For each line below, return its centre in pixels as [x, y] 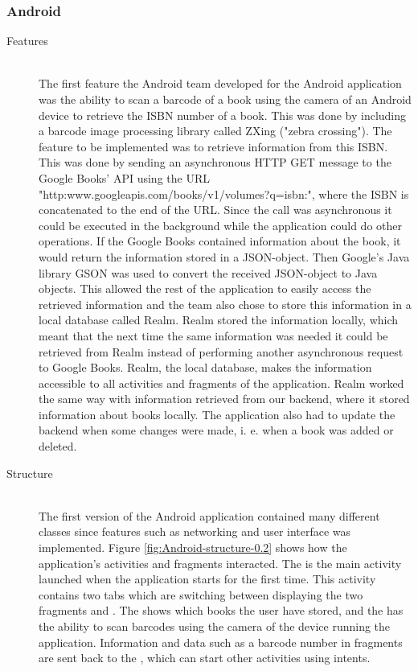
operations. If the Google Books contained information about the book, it [220, 241]
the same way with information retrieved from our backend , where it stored [224, 399]
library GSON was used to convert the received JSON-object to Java [208, 272]
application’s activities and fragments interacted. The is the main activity [220, 563]
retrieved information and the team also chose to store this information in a [225, 304]
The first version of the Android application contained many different [209, 515]
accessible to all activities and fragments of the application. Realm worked [221, 383]
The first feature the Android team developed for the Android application [220, 83]
